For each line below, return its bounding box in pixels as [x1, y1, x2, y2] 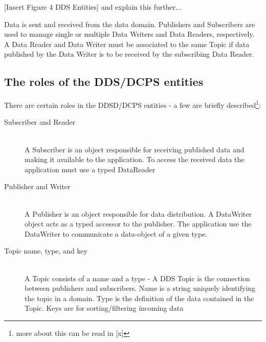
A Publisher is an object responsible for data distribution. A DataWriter [25, 208, 252, 219]
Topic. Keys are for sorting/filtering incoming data [25, 303, 184, 313]
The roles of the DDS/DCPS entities [4, 74, 204, 89]
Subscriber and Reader [4, 117, 76, 127]
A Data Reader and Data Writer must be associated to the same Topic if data [4, 38, 250, 49]
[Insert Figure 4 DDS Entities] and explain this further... [4, 2, 182, 12]
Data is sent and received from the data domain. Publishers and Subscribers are [4, 18, 255, 29]
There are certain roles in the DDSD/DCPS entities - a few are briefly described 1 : [4, 98, 261, 110]
